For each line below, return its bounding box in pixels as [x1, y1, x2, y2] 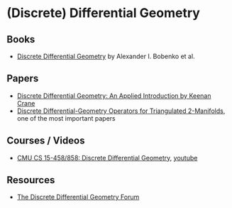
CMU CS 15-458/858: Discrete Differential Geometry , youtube [16, 153, 198, 162]
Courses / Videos [6, 135, 85, 147]
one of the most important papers [16, 114, 116, 122]
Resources [6, 174, 55, 186]
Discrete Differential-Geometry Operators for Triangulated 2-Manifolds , [16, 106, 226, 115]
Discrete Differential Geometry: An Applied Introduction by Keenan [16, 91, 211, 100]
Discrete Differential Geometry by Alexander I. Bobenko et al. [16, 52, 196, 60]
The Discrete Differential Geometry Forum [16, 193, 140, 202]
